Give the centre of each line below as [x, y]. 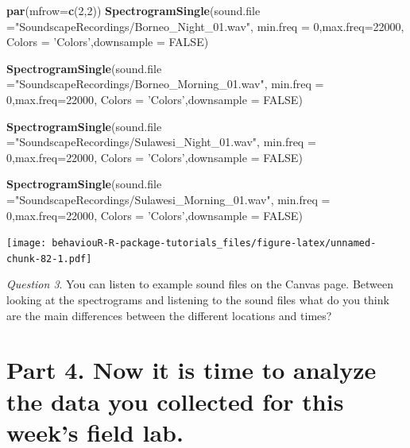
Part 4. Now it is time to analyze [191, 370]
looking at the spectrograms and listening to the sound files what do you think [198, 300]
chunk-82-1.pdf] [49, 259]
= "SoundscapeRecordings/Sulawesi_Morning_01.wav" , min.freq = [168, 199]
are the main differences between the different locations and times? [169, 315]
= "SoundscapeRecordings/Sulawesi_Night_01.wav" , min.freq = [161, 142]
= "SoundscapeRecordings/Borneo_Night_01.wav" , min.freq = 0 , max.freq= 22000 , [205, 26]
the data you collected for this [175, 401]
